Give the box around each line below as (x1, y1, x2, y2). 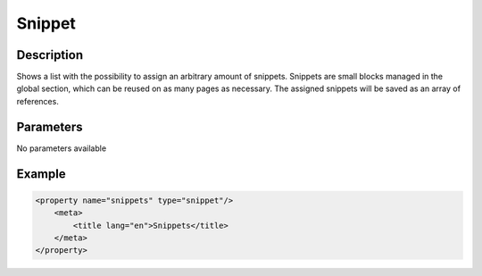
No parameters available (16, 143, 107, 154)
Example (16, 166, 66, 181)
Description (16, 47, 84, 63)
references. (16, 96, 60, 106)
